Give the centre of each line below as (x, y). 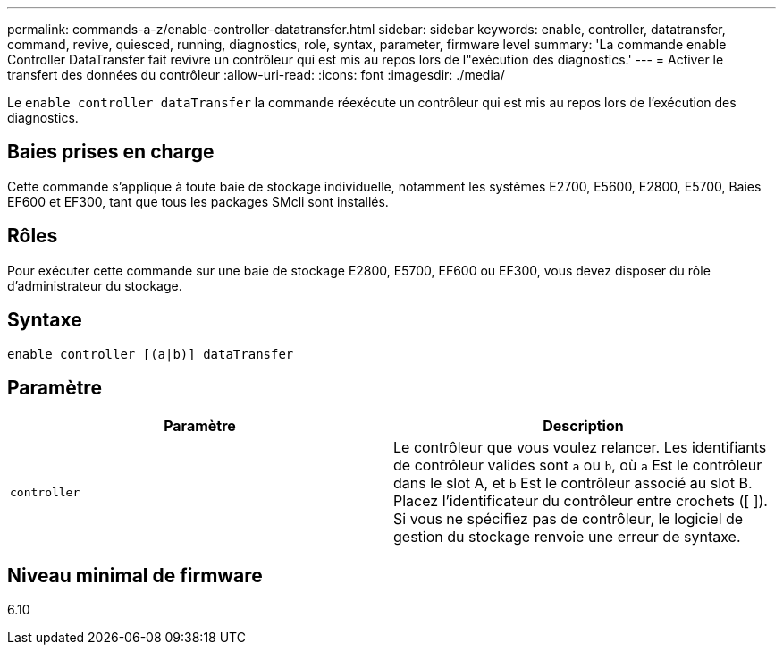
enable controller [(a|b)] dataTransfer (151, 354)
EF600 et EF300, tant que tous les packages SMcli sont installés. (198, 201)
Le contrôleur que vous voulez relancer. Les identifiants (580, 448)
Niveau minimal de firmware (135, 575)
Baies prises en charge (111, 152)
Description (583, 426)
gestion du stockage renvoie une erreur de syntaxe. (567, 537)
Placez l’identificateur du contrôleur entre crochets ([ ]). (581, 501)
